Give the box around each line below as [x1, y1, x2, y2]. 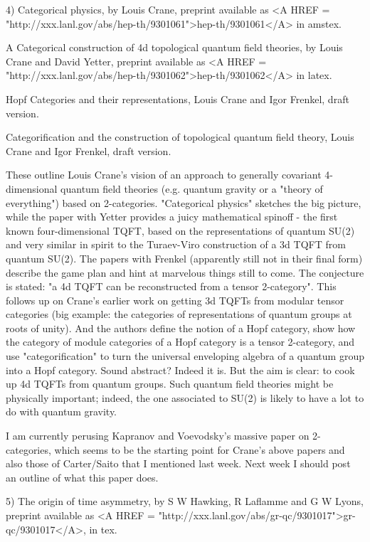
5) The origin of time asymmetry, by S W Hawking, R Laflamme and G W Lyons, [6, 494, 364, 509]
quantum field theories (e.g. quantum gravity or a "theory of [60, 181, 323, 196]
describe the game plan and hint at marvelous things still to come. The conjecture [6, 265, 364, 280]
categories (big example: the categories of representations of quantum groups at [6, 307, 352, 322]
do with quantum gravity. [6, 404, 117, 419]
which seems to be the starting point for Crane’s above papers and [54, 442, 345, 457]
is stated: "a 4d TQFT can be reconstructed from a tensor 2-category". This [6, 279, 337, 294]
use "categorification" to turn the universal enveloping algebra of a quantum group [6, 349, 364, 363]
